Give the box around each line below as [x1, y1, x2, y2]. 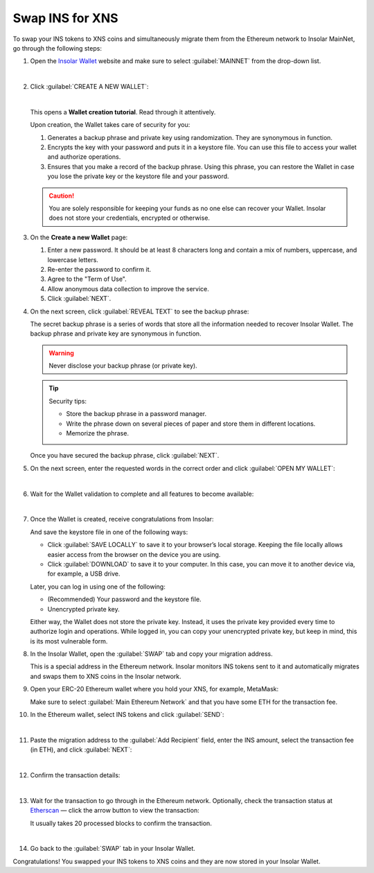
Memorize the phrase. [66, 429, 130, 438]
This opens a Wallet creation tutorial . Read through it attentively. [30, 107, 216, 116]
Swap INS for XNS [12, 10, 118, 26]
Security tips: [48, 397, 87, 405]
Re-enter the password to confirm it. [47, 265, 152, 273]
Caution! [48, 191, 75, 200]
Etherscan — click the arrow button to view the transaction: [30, 806, 200, 815]
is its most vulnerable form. [30, 637, 108, 645]
